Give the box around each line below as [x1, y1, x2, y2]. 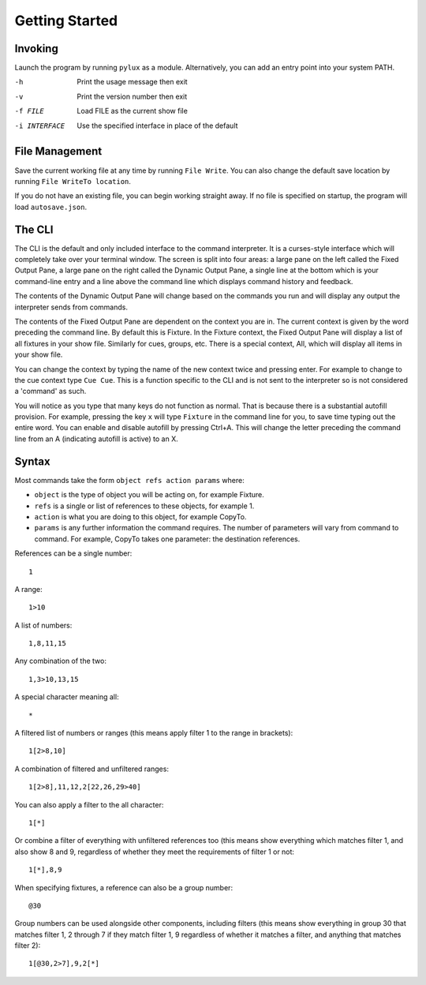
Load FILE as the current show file [77, 107, 189, 116]
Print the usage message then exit [77, 77, 189, 87]
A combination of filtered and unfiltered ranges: [14, 764, 170, 773]
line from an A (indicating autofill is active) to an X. [14, 434, 179, 444]
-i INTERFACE [14, 121, 65, 130]
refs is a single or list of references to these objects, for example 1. [34, 501, 255, 511]
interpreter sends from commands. [14, 302, 128, 312]
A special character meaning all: [14, 692, 119, 702]
